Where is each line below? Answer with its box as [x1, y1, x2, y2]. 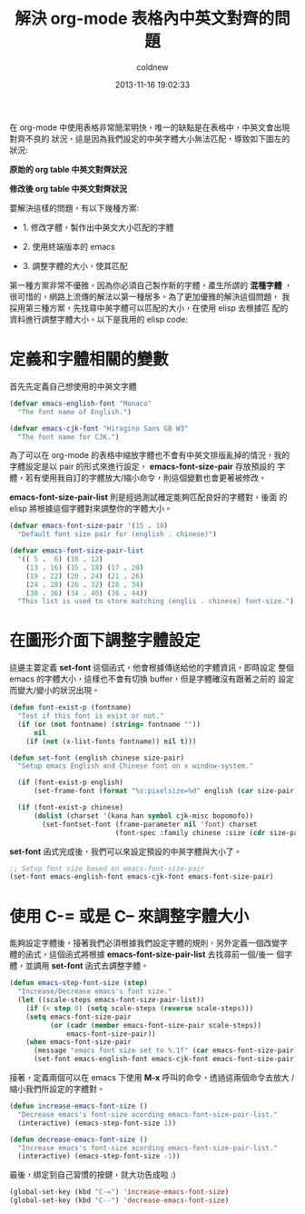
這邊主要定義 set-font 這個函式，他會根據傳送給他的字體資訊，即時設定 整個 [9, 662, 295, 673]
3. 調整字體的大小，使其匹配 [22, 260, 129, 271]
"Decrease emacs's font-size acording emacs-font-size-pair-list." [17, 1110, 279, 1119]
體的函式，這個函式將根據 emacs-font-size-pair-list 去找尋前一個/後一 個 [9, 949, 285, 960]
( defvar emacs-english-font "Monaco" [9, 399, 152, 408]
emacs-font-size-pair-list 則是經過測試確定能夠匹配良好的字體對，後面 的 [9, 492, 288, 503]
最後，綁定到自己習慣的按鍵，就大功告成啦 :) [9, 1169, 177, 1180]
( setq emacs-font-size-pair [25, 1012, 132, 1021]
